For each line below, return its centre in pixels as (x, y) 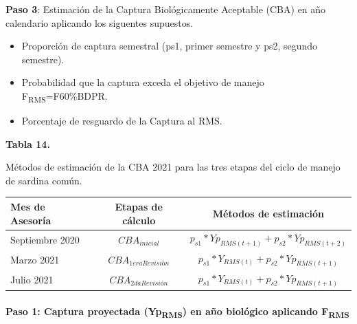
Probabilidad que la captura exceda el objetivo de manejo (143, 82)
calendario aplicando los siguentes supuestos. (100, 22)
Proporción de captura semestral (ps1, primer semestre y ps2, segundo (170, 46)
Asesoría (31, 220)
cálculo (139, 220)
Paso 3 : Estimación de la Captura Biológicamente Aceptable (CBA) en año (166, 9)
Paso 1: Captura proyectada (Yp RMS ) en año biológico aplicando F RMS (177, 312)
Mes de (28, 206)
